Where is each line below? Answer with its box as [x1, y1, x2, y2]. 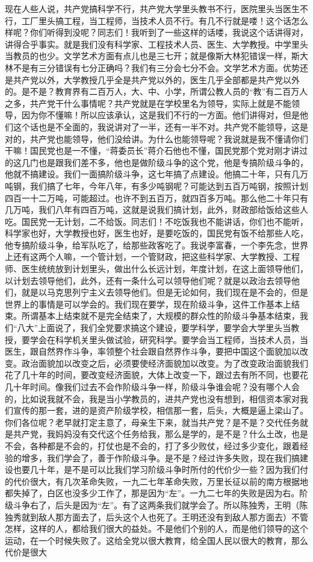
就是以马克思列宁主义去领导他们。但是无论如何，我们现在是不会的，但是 [21, 286, 308, 298]
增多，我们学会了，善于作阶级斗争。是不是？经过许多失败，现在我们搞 [21, 451, 300, 464]
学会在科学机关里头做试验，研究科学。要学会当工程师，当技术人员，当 [29, 333, 308, 346]
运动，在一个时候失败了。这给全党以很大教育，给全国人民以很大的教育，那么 [5, 534, 308, 546]
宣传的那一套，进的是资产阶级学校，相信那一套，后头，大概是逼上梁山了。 [13, 404, 308, 417]
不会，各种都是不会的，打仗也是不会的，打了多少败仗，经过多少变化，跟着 [5, 439, 300, 452]
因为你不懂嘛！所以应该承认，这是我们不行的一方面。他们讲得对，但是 [21, 109, 300, 121]
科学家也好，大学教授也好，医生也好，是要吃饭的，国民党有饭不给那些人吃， [5, 227, 308, 239]
